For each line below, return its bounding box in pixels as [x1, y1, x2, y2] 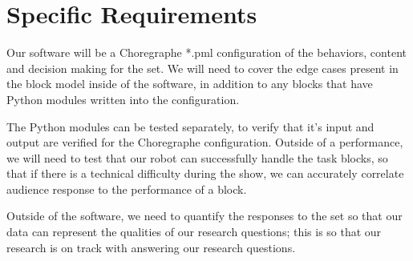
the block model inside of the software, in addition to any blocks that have [6, 75, 373, 92]
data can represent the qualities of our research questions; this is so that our [6, 223, 382, 240]
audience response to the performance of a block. [6, 180, 247, 197]
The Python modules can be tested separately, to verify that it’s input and [6, 118, 375, 135]
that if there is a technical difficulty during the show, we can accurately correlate [6, 165, 404, 182]
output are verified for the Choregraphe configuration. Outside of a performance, [6, 134, 403, 151]
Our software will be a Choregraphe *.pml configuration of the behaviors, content [6, 44, 407, 61]
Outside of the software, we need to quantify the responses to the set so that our [6, 207, 403, 224]
